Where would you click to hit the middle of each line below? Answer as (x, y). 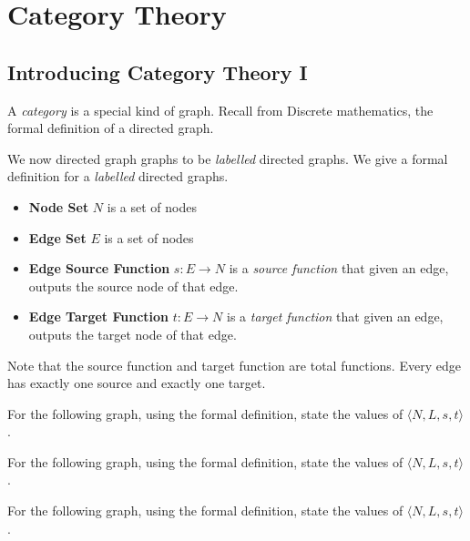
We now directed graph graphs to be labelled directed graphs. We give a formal (228, 158)
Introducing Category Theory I (158, 71)
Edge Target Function (99, 316)
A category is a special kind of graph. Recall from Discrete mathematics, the (220, 110)
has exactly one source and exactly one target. (137, 383)
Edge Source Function (99, 268)
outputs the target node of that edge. (133, 334)
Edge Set (57, 237)
